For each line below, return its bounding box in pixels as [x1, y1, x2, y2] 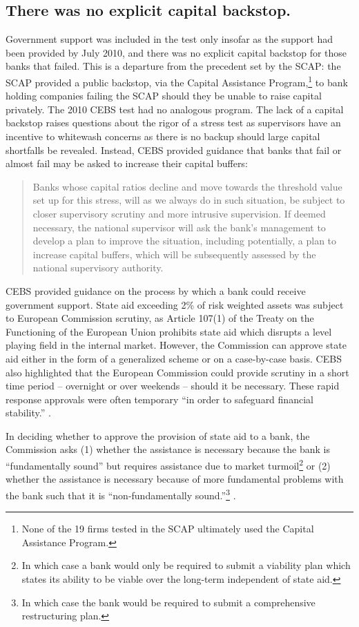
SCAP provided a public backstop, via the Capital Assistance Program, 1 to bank [6, 73, 348, 89]
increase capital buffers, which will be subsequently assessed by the [32, 247, 316, 261]
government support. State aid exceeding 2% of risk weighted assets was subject [6, 297, 344, 311]
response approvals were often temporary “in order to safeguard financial [6, 392, 313, 406]
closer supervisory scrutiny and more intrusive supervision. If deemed [32, 206, 326, 220]
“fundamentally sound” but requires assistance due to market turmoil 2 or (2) [6, 456, 331, 472]
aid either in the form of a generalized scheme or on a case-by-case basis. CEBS [6, 351, 342, 365]
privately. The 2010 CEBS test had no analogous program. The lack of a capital [6, 102, 344, 116]
